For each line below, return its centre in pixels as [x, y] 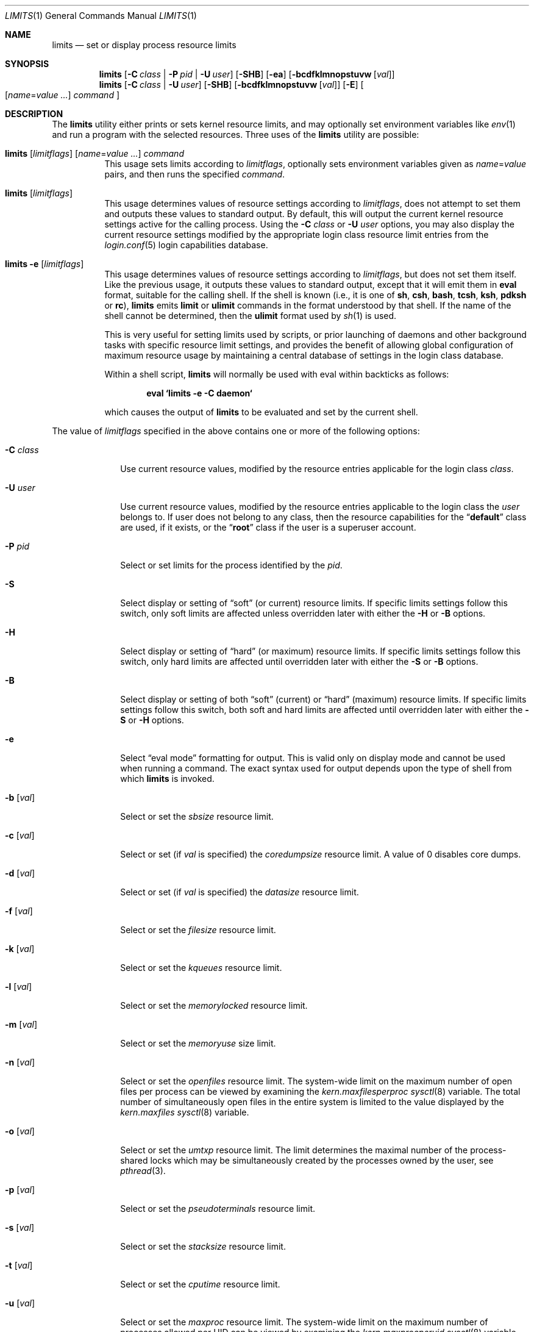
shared [134, 1160]
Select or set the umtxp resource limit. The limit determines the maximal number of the [294, 1150]
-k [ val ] [20, 949]
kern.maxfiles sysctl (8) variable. [185, 1112]
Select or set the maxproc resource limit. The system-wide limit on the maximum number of [304, 1322]
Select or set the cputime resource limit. [200, 1284]
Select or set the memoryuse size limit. [198, 1043]
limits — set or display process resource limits [144, 45]
